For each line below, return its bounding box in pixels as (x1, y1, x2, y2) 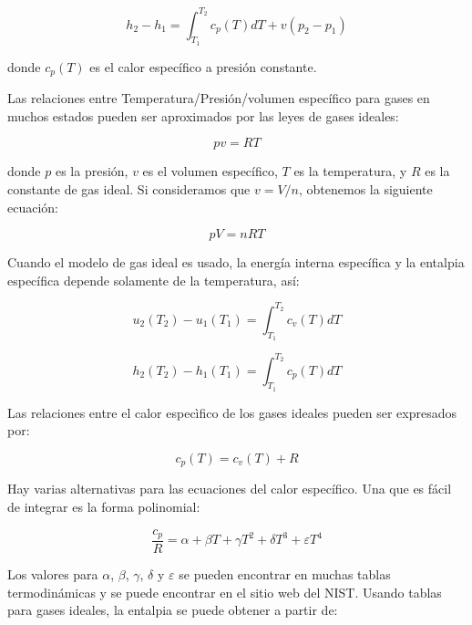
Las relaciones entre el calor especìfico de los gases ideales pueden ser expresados (7, 402, 457, 422)
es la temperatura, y (293, 161, 407, 181)
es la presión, (55, 161, 128, 181)
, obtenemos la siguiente (299, 179, 433, 198)
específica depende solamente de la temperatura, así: (7, 270, 300, 289)
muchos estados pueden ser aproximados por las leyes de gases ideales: (7, 106, 399, 125)
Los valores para (7, 565, 98, 584)
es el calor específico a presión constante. (89, 57, 317, 76)
